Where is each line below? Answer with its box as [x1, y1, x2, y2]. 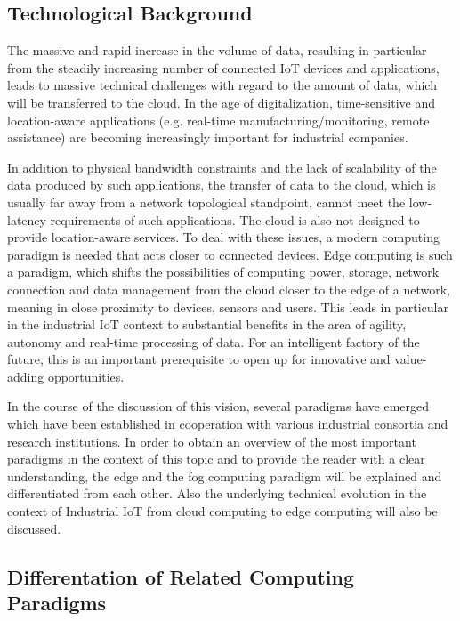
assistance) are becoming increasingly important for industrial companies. [7, 128, 408, 147]
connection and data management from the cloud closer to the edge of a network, [7, 279, 450, 298]
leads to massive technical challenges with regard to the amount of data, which [7, 76, 437, 94]
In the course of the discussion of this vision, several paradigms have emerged [7, 397, 430, 415]
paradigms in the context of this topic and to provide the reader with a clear [7, 449, 425, 468]
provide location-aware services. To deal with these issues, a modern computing [7, 228, 440, 246]
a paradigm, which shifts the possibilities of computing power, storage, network [7, 262, 440, 281]
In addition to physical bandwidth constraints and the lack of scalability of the [7, 157, 437, 176]
